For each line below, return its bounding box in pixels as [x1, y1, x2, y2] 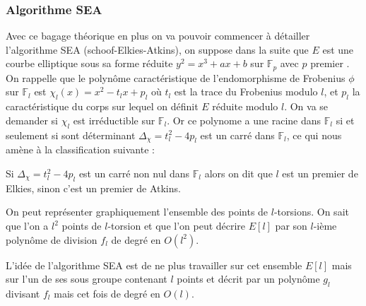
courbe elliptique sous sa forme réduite [6, 56, 173, 71]
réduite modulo [212, 99, 278, 114]
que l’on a [6, 218, 49, 233]
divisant [6, 286, 40, 300]
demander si [6, 112, 59, 127]
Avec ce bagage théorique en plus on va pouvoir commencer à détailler [6, 28, 310, 43]
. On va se [284, 99, 329, 114]
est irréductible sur [73, 112, 155, 127]
